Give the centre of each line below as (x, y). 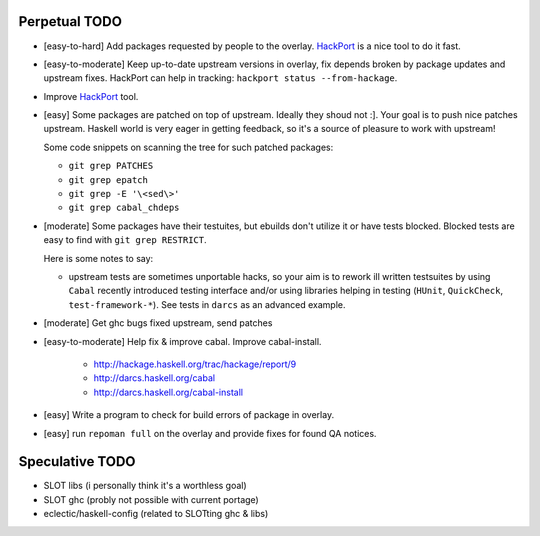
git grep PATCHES (111, 166)
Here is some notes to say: (98, 258)
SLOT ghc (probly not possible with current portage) (151, 499)
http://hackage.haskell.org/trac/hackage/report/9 (195, 364)
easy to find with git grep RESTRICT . (125, 240)
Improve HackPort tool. (91, 96)
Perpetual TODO (70, 21)
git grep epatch (108, 179)
